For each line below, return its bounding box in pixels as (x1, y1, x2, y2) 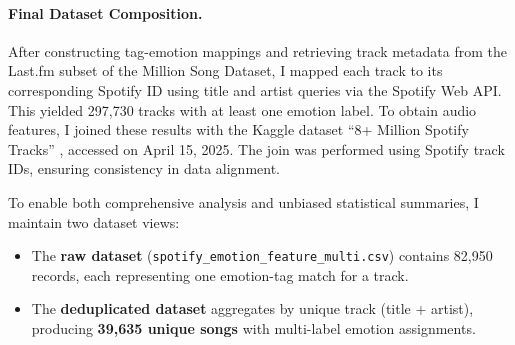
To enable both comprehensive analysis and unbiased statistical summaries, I (8, 191, 479, 212)
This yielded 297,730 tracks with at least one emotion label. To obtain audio (8, 99, 477, 120)
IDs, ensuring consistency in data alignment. (8, 158, 280, 179)
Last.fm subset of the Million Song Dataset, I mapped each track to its (8, 60, 443, 81)
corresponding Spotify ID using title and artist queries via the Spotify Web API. (8, 79, 502, 100)
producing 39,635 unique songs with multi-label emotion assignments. (31, 317, 476, 338)
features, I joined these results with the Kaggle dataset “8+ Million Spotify (8, 119, 469, 140)
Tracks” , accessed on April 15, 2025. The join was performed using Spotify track (8, 138, 505, 159)
